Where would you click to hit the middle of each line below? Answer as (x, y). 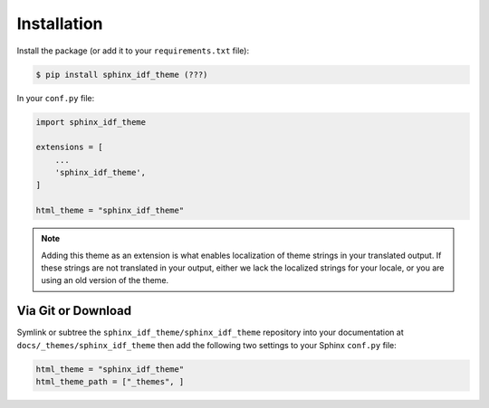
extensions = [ (69, 147)
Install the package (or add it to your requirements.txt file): (133, 51)
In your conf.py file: (56, 98)
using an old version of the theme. (105, 280)
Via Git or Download (74, 311)
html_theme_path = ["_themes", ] (110, 382)
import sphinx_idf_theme (91, 122)
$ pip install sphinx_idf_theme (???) (122, 74)
